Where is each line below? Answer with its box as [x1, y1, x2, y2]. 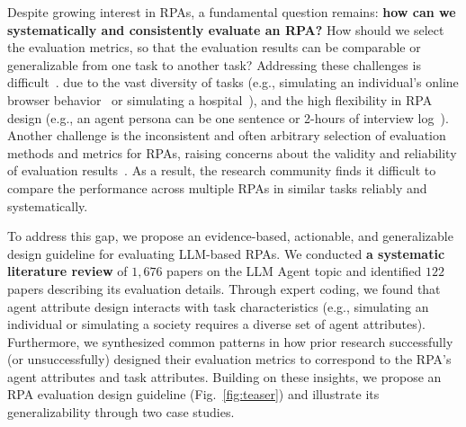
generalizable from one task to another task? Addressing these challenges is [7, 55, 421, 74]
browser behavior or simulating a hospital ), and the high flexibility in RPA [7, 90, 433, 109]
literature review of [7, 262, 128, 280]
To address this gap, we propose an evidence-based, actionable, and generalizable [7, 227, 453, 245]
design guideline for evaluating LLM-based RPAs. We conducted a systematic [7, 244, 445, 262]
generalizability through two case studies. [7, 403, 235, 422]
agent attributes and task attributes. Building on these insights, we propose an [7, 367, 442, 386]
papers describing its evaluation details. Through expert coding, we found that [7, 279, 441, 298]
